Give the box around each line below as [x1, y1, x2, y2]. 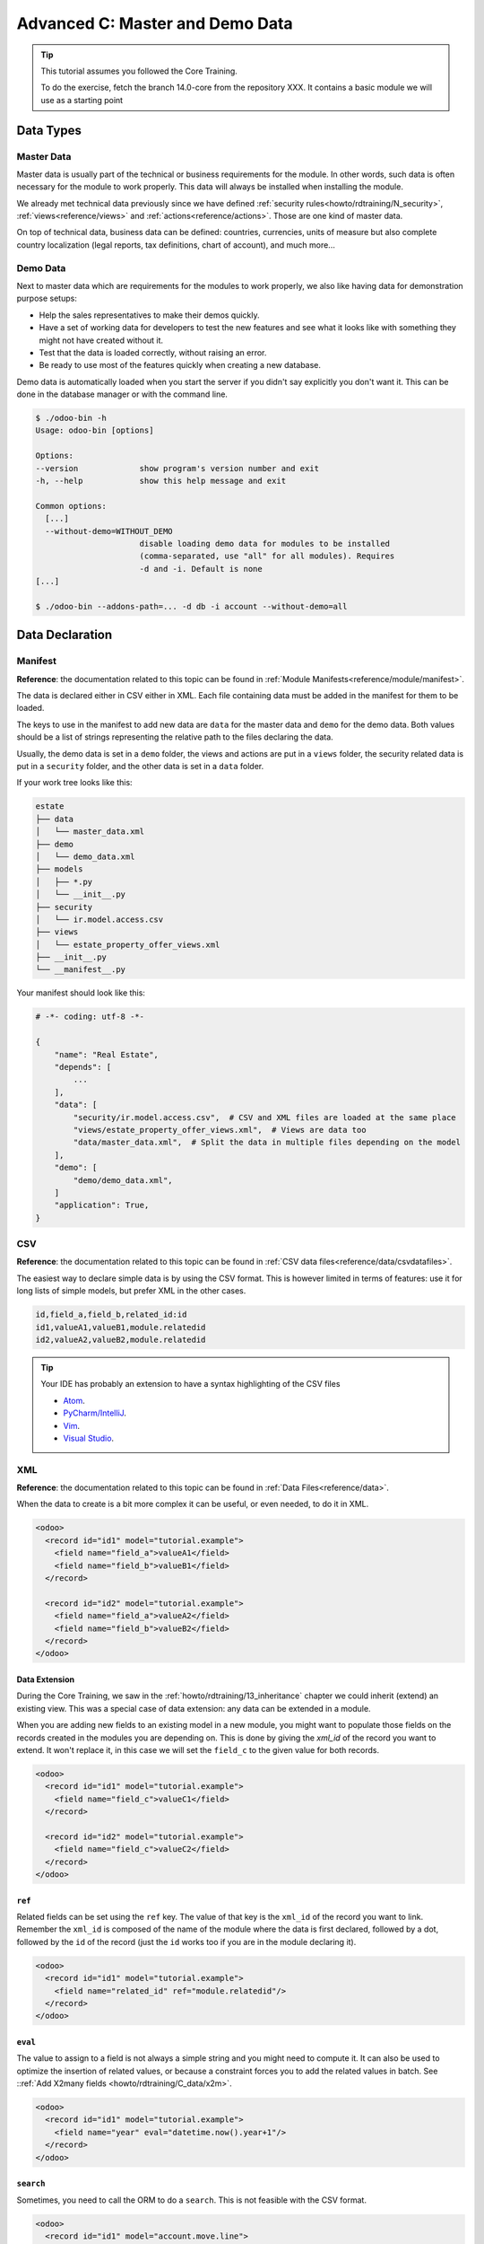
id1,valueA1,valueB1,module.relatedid [35, 1322, 206, 1332]
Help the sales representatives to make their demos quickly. [39, 310, 260, 320]
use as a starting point [40, 94, 124, 105]
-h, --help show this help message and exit [35, 476, 287, 486]
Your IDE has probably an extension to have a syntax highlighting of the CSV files [40, 1379, 341, 1389]
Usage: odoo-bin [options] [35, 425, 154, 435]
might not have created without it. [39, 335, 164, 346]
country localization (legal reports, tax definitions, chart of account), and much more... [16, 239, 335, 250]
